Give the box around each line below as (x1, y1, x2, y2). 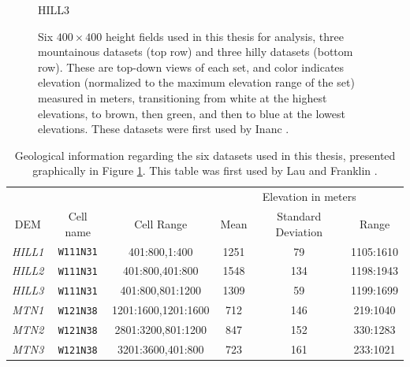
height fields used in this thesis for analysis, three (105, 28, 344, 44)
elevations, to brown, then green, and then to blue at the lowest (38, 105, 345, 121)
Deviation (275, 223, 322, 239)
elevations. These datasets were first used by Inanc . (38, 120, 289, 137)
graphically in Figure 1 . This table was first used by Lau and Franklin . (32, 162, 378, 179)
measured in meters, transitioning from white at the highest (38, 89, 327, 106)
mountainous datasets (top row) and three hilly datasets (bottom (38, 43, 353, 60)
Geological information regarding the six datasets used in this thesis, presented (14, 146, 396, 163)
